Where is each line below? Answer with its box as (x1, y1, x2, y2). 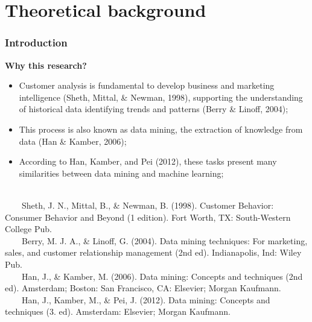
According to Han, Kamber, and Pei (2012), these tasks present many (19, 155, 277, 168)
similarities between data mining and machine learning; (19, 166, 224, 179)
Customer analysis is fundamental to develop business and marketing (19, 79, 275, 92)
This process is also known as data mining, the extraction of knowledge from (19, 122, 303, 135)
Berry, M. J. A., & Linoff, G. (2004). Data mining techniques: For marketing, (21, 234, 308, 247)
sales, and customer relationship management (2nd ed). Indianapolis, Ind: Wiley (5, 246, 302, 259)
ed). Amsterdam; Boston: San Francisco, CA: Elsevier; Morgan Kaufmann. (5, 282, 281, 294)
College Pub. (5, 223, 52, 235)
